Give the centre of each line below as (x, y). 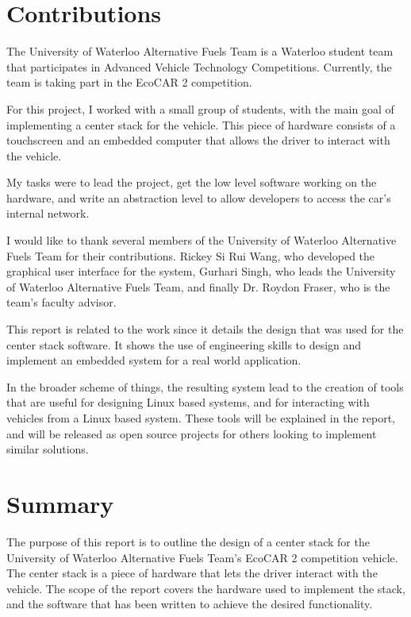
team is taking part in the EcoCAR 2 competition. (129, 82)
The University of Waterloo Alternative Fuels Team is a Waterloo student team (200, 51)
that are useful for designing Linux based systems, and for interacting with (188, 402)
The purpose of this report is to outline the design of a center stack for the (188, 541)
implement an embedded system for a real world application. (154, 360)
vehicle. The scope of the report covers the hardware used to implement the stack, (206, 588)
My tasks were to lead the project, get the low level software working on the (192, 182)
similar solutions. (48, 449)
